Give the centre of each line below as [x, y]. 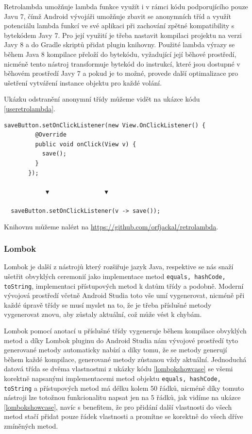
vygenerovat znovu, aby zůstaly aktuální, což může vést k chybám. [103, 314]
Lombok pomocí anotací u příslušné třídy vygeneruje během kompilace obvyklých [125, 330]
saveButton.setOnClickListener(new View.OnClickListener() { [105, 125]
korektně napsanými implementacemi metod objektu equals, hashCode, [112, 378]
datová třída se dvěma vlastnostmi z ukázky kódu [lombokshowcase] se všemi [118, 369]
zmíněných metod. [31, 426]
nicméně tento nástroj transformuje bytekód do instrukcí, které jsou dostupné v [122, 63]
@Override [51, 135]
